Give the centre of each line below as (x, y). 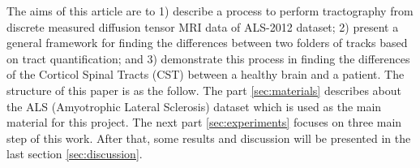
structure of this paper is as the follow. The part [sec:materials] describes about (204, 90)
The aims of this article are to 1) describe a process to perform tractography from (210, 11)
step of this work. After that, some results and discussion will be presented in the (209, 138)
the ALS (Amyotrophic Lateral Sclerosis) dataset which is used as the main (194, 106)
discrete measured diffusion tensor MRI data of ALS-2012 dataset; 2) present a (203, 26)
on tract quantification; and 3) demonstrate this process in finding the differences (208, 58)
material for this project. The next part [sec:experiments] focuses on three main (204, 122)
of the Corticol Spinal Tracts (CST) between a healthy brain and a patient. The (206, 74)
